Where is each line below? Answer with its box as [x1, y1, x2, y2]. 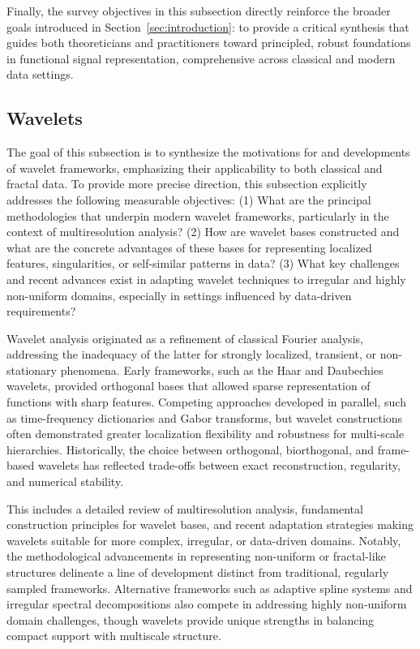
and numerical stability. [6, 473, 124, 490]
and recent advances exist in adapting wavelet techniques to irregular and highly [6, 270, 406, 287]
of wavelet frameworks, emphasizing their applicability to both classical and [6, 159, 383, 176]
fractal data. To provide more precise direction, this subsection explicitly [6, 175, 367, 192]
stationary [6, 361, 57, 378]
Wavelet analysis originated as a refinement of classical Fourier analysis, [6, 329, 363, 346]
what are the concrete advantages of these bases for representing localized [6, 239, 372, 256]
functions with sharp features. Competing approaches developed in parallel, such [6, 393, 406, 410]
